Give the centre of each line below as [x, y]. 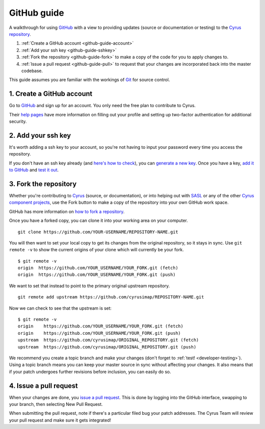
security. [18, 121]
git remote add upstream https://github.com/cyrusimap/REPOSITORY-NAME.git [111, 297]
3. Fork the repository [43, 184]
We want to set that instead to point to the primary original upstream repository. [90, 286]
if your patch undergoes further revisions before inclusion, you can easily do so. [90, 372]
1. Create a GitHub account [51, 94]
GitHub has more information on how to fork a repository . [67, 212]
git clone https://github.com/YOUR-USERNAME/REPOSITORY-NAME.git [98, 232]
